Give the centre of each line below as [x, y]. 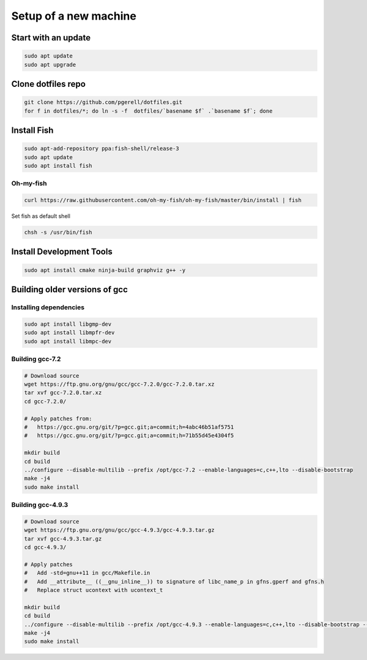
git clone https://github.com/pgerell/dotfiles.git [103, 102]
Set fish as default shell [41, 216]
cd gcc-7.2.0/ [45, 401]
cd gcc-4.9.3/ [45, 547]
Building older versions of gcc [70, 290]
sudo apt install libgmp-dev [68, 324]
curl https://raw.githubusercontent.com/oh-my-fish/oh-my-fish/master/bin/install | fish [163, 200]
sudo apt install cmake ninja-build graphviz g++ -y [105, 270]
